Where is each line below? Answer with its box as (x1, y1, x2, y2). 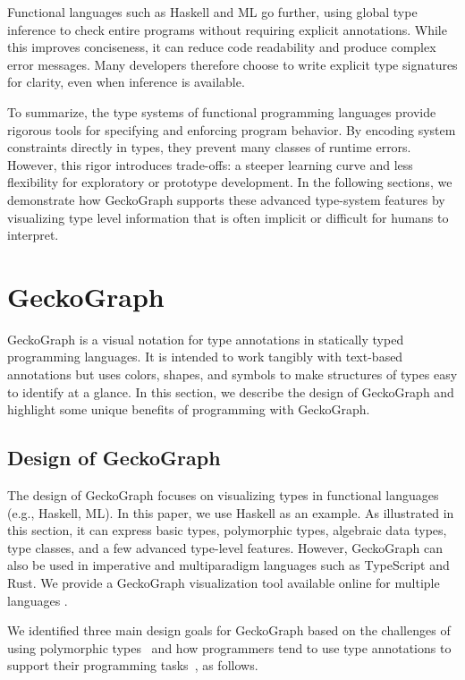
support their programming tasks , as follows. (7, 656, 258, 675)
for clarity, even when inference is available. (7, 72, 245, 91)
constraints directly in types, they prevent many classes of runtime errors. (7, 138, 411, 157)
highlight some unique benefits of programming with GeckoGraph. (7, 400, 370, 419)
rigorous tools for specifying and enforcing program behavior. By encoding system (7, 120, 456, 139)
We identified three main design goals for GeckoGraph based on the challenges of (7, 621, 451, 640)
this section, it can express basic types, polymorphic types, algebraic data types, (7, 521, 447, 540)
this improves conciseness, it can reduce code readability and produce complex (7, 38, 436, 56)
